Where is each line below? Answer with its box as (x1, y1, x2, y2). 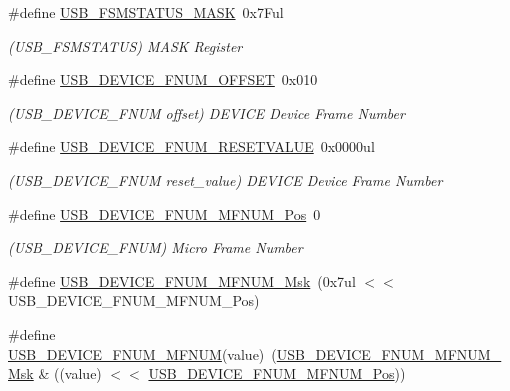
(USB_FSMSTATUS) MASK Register (8, 35, 243, 56)
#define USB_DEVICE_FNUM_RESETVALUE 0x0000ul (8, 136, 375, 157)
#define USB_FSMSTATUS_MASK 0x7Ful (8, 2, 284, 22)
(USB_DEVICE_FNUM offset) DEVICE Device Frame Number (8, 102, 405, 123)
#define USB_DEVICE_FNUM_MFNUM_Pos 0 (8, 203, 321, 224)
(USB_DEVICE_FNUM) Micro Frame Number (8, 237, 303, 258)
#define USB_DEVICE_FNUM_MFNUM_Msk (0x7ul (8, 270, 356, 291)
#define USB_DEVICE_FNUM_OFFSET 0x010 (8, 69, 318, 90)
